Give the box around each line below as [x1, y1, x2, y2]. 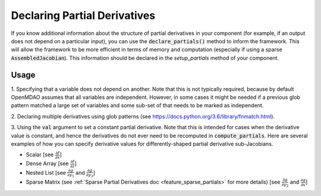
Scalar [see [26, 151, 54, 158]
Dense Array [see [26, 160, 69, 167]
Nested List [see [26, 169, 67, 176]
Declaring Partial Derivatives [11, 9, 156, 22]
